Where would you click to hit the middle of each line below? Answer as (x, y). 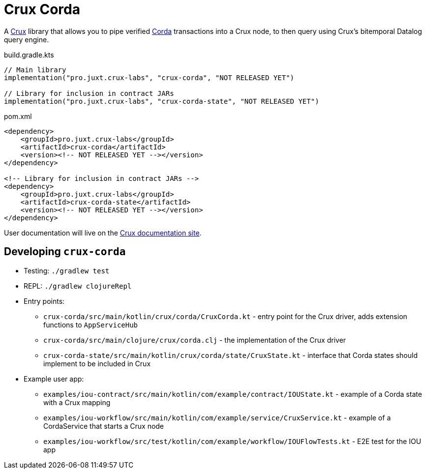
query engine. (27, 39)
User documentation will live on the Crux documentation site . (103, 233)
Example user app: (54, 379)
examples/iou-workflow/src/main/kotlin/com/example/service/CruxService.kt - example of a (217, 417)
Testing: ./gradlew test (67, 270)
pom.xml (18, 116)
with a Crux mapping (77, 402)
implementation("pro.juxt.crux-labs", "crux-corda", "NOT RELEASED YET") (149, 77)
